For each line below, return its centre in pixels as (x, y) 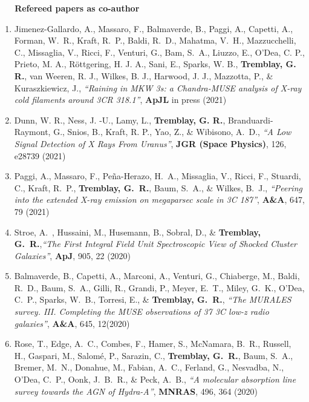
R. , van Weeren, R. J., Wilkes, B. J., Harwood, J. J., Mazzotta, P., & (144, 75)
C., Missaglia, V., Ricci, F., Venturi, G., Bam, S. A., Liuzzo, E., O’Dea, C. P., (159, 52)
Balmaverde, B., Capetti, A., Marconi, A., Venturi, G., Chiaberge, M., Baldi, (157, 276)
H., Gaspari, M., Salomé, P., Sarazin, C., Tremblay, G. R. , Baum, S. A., (154, 355)
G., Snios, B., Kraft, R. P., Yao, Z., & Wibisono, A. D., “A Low (172, 132)
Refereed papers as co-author (77, 8)
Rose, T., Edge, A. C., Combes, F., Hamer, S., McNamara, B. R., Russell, (153, 344)
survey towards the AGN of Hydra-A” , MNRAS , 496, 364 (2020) (136, 391)
